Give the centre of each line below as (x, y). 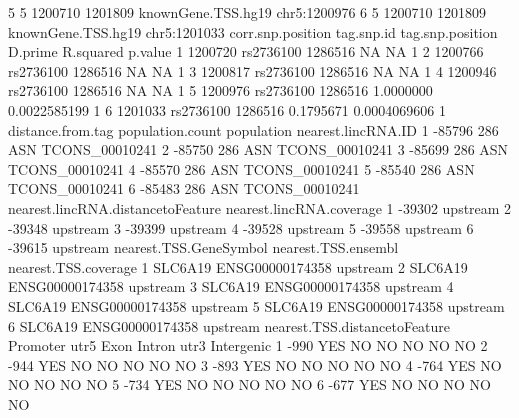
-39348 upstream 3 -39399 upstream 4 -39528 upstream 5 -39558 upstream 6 (241, 227)
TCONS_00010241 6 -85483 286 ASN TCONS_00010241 (184, 188)
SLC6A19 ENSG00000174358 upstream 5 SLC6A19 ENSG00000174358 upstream (256, 305)
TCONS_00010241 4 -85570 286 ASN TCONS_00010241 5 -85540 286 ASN (241, 168)
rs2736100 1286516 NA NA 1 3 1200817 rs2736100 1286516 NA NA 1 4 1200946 (252, 70)
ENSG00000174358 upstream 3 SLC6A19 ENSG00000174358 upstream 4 (231, 286)
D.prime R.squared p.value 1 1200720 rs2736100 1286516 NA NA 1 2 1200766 (246, 51)
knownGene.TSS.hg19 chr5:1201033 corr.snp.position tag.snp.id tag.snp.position (253, 31)
